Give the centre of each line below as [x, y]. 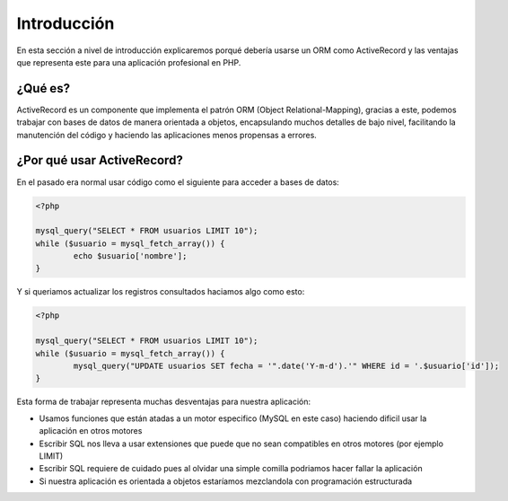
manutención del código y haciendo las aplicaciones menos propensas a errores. [167, 135]
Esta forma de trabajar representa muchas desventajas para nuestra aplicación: [164, 402]
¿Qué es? [44, 88]
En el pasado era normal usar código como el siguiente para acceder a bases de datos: [178, 182]
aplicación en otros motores [91, 431]
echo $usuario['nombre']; [130, 256]
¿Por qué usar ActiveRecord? [100, 160]
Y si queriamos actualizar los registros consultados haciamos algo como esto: [161, 292]
